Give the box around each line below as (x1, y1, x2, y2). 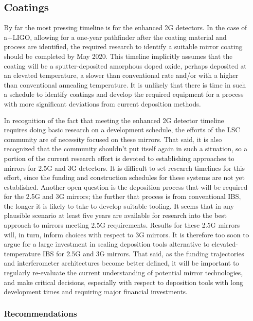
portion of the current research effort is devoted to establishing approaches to (4, 153, 235, 163)
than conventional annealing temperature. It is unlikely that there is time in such (4, 79, 246, 89)
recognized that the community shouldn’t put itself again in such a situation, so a (4, 143, 248, 154)
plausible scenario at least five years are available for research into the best (4, 210, 227, 220)
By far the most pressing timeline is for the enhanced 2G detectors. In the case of (4, 22, 247, 33)
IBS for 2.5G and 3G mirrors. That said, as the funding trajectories (42, 248, 244, 258)
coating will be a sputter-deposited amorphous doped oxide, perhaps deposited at (4, 60, 247, 71)
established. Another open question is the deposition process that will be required (4, 181, 248, 192)
